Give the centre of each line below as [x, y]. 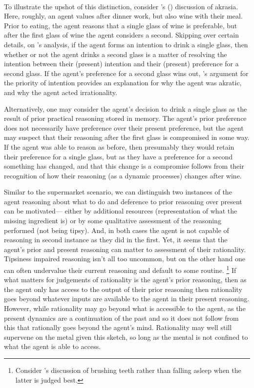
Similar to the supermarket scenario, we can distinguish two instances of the [118, 192]
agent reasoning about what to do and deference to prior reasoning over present [123, 201]
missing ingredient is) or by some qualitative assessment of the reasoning [113, 221]
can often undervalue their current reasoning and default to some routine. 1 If [120, 269]
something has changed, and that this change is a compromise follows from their [124, 166]
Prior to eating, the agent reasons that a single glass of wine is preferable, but [121, 25]
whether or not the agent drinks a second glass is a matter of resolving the [116, 54]
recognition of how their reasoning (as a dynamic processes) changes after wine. [123, 175]
